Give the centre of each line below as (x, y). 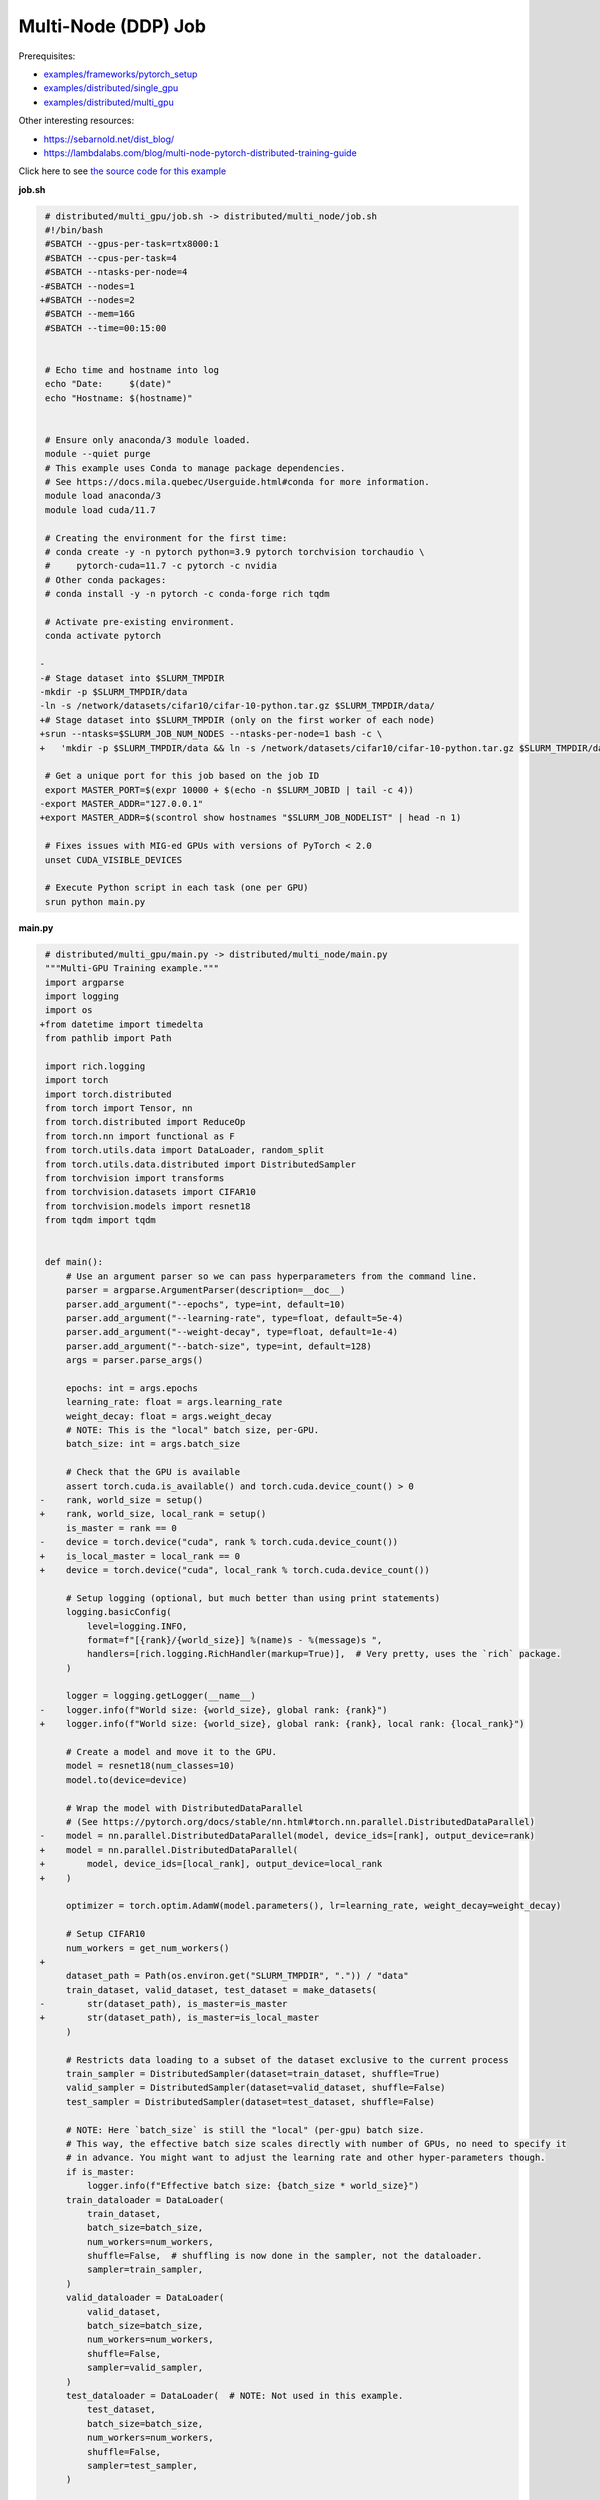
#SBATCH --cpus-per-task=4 (111, 258)
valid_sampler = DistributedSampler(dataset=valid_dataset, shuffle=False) (255, 2088)
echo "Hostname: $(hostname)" (119, 398)
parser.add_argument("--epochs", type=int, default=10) (205, 1304)
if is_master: (100, 2171)
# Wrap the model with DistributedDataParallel (184, 1808)
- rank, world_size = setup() (121, 1500)
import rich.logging (95, 1066)
